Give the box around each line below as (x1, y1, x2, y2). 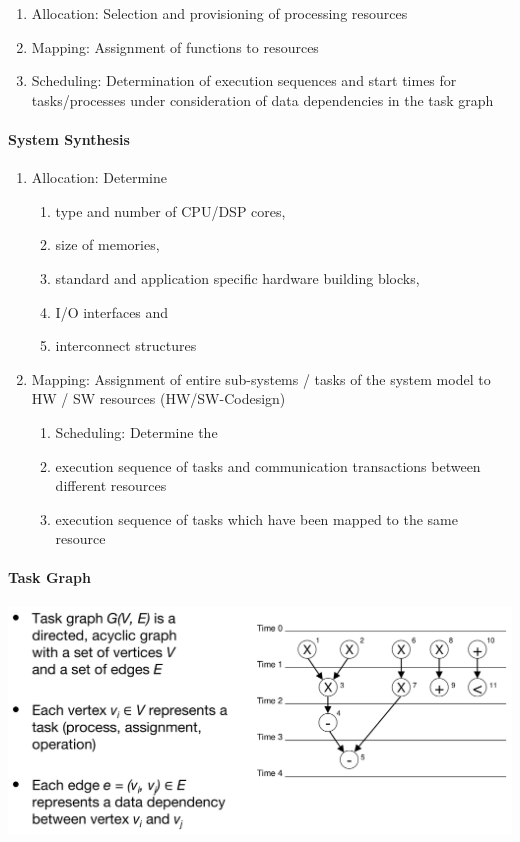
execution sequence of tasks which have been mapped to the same (55, 508, 458, 529)
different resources (55, 475, 167, 496)
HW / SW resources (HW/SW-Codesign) (31, 388, 286, 409)
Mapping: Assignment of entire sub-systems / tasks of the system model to (31, 368, 491, 389)
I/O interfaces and (55, 301, 169, 322)
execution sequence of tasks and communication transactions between (55, 455, 481, 476)
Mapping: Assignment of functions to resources (31, 36, 319, 57)
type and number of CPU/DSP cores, (55, 200, 286, 221)
